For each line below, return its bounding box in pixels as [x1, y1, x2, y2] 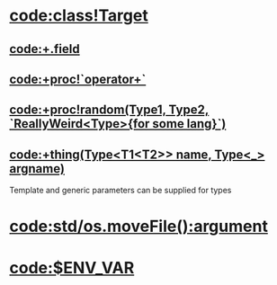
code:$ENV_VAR [9, 257, 135, 278]
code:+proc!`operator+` [9, 71, 147, 86]
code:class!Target [9, 5, 148, 26]
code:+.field [9, 41, 80, 57]
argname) [9, 161, 66, 176]
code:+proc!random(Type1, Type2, [9, 102, 210, 118]
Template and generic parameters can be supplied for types [9, 185, 232, 196]
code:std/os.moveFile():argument [9, 217, 268, 236]
